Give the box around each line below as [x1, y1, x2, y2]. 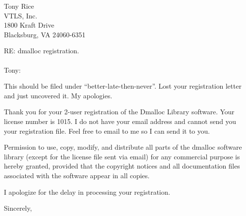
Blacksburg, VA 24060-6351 [4, 29, 85, 39]
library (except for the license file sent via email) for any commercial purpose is [4, 151, 240, 161]
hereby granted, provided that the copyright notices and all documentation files [4, 161, 240, 171]
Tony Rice [4, 1, 34, 11]
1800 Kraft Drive [4, 20, 54, 30]
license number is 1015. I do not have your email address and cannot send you [4, 116, 236, 126]
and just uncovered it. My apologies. [4, 90, 113, 100]
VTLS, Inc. [4, 10, 37, 20]
